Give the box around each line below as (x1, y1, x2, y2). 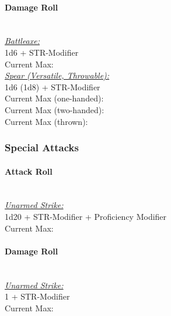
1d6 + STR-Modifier (5, 46, 79, 58)
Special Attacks (5, 140, 79, 155)
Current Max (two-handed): (5, 103, 104, 115)
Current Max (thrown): (5, 115, 88, 127)
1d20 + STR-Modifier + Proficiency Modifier (5, 210, 167, 222)
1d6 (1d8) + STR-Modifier (5, 80, 100, 93)
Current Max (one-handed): (5, 92, 104, 104)
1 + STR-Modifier (5, 290, 70, 303)
